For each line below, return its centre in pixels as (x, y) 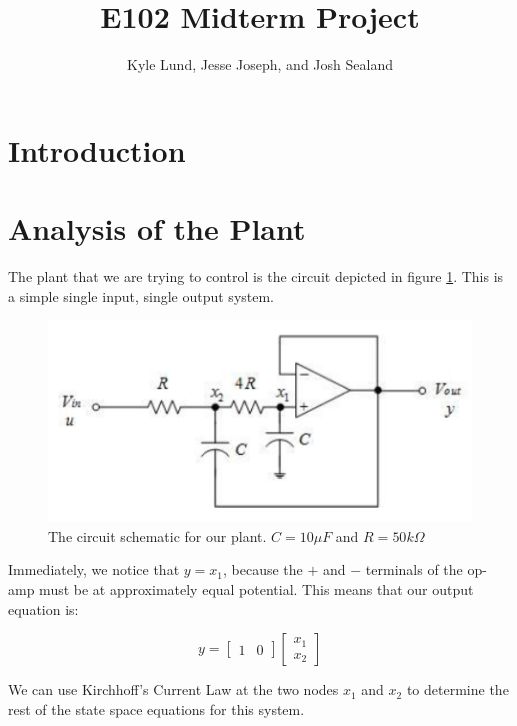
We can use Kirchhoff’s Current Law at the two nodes (173, 689)
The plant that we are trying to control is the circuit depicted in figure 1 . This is (256, 276)
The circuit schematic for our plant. (157, 535)
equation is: (43, 608)
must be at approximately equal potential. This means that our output (256, 588)
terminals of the (414, 569)
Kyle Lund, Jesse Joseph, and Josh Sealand (260, 64)
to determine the (457, 689)
